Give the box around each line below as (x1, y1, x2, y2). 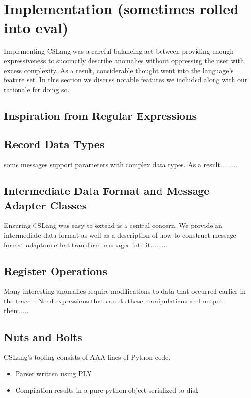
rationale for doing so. (4, 84, 70, 94)
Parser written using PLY (15, 368, 92, 379)
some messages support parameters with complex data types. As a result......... (4, 159, 237, 170)
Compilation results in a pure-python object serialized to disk (15, 384, 199, 395)
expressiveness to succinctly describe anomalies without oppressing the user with (4, 55, 244, 65)
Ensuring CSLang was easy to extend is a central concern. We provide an (4, 220, 222, 230)
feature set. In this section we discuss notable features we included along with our (4, 75, 248, 85)
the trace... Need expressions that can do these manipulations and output (4, 296, 223, 306)
